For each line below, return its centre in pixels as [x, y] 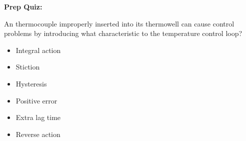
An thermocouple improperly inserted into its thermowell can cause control [119, 23]
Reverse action [38, 134]
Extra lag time [38, 117]
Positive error [36, 100]
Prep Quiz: [23, 6]
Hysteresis [31, 83]
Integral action [38, 50]
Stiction [28, 67]
